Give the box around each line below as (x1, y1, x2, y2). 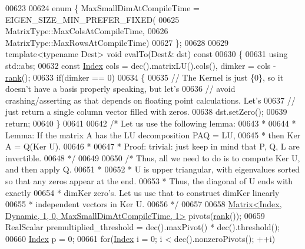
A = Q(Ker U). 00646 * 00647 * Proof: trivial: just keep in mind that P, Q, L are (5, 140, 300, 152)
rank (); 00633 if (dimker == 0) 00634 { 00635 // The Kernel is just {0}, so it (5, 71, 284, 83)
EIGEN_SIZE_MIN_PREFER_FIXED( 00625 (5, 13, 180, 25)
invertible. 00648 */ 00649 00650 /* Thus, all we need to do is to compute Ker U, (5, 151, 300, 164)
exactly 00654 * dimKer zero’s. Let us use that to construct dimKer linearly (5, 186, 280, 198)
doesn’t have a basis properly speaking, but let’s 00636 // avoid (5, 82, 236, 95)
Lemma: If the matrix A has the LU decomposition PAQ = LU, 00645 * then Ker (5, 128, 301, 141)
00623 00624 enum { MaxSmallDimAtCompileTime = (5, 2, 200, 14)
